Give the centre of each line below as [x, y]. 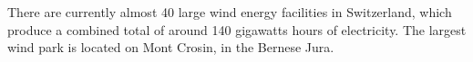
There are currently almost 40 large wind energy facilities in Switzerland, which [230, 12]
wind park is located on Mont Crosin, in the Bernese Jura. [171, 47]
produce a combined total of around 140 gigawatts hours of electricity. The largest [237, 29]
